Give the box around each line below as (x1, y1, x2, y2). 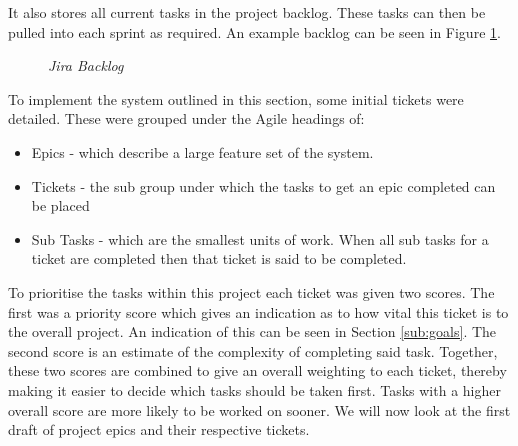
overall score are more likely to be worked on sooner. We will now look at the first (8, 399, 511, 420)
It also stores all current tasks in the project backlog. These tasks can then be (8, 2, 486, 22)
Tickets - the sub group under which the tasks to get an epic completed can (31, 175, 496, 196)
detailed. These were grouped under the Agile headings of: (8, 108, 365, 129)
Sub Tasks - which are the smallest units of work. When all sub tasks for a (31, 228, 489, 249)
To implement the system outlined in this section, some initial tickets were (8, 88, 464, 109)
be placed (31, 195, 90, 216)
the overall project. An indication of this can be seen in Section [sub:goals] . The (8, 321, 497, 342)
